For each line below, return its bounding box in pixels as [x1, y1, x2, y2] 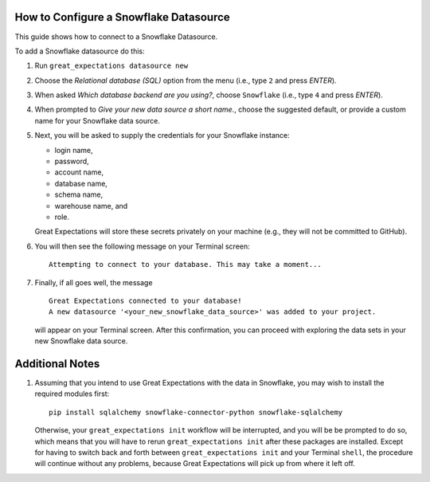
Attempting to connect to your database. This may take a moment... [49, 260, 322, 269]
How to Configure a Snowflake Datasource [14, 10, 230, 24]
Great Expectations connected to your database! [49, 296, 242, 305]
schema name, [54, 190, 104, 199]
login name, [54, 145, 93, 155]
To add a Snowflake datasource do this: [14, 46, 145, 56]
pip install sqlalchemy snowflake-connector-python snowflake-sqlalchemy [49, 407, 343, 417]
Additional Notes [14, 357, 100, 370]
